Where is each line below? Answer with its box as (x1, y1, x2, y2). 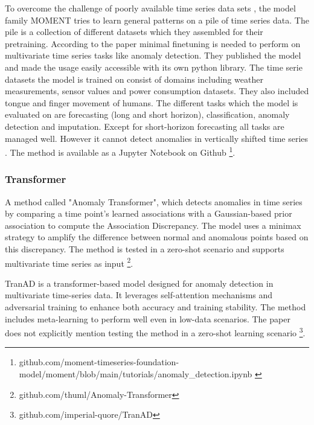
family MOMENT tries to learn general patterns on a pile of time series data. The (5, 13, 309, 26)
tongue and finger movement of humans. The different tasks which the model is (5, 96, 298, 109)
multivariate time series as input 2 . (5, 255, 133, 269)
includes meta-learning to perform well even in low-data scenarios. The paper (5, 312, 290, 325)
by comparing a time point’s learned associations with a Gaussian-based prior (5, 207, 292, 220)
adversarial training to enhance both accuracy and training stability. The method (5, 301, 306, 313)
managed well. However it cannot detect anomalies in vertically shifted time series (5, 132, 309, 144)
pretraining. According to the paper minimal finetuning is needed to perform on (5, 37, 301, 50)
